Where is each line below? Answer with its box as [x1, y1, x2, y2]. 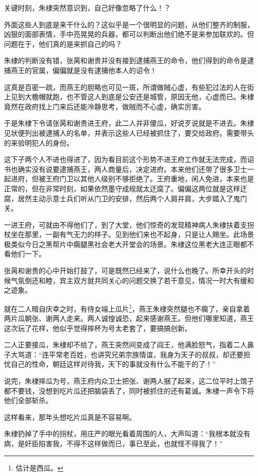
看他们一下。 [4, 248, 46, 259]
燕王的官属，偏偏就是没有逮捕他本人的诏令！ [10, 65, 157, 75]
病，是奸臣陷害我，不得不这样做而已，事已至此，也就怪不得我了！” [4, 438, 223, 449]
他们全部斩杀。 [4, 395, 53, 405]
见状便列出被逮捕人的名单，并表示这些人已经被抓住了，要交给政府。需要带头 [4, 127, 254, 138]
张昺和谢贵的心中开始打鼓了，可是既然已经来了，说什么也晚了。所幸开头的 [4, 265, 247, 276]
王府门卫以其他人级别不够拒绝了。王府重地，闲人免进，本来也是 [45, 173, 254, 184]
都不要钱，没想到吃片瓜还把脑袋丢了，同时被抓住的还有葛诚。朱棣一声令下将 [4, 385, 254, 396]
